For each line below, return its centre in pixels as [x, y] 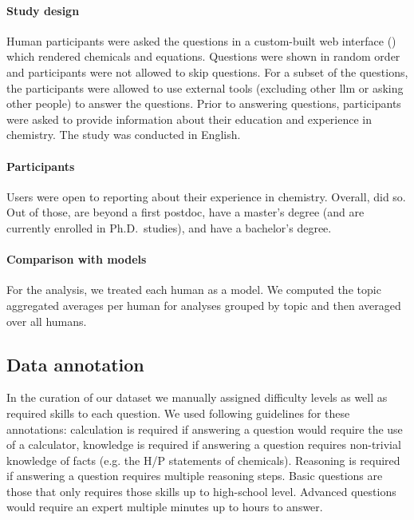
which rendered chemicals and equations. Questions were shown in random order [203, 56]
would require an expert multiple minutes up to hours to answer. [165, 507]
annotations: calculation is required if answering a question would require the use [205, 429]
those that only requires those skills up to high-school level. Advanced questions [201, 491]
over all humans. [47, 321]
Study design [43, 10]
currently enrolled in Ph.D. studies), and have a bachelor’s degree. [169, 227]
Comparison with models [77, 259]
